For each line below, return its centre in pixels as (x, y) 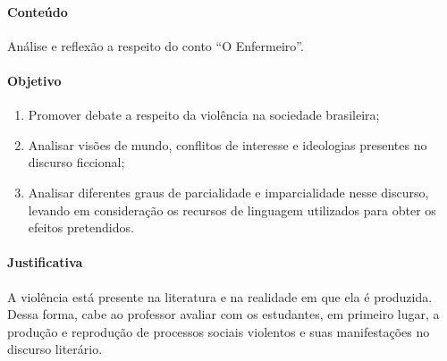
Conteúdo (38, 11)
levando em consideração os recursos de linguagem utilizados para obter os (232, 210)
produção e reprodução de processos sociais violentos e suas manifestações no (219, 331)
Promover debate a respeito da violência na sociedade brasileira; (204, 115)
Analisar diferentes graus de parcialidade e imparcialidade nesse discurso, (228, 192)
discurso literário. (55, 349)
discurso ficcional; (76, 162)
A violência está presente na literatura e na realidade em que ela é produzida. (220, 296)
